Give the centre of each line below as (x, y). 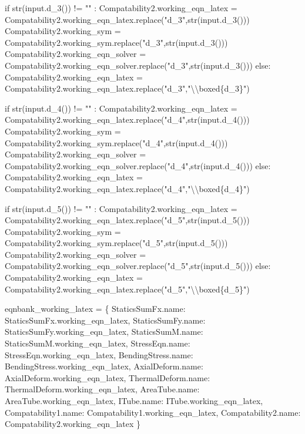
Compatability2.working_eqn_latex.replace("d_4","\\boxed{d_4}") (127, 188)
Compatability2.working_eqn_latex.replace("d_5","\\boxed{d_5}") (127, 289)
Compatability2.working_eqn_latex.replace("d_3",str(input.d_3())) (127, 19)
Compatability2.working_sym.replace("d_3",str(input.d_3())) (116, 42)
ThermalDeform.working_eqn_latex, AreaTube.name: (102, 389)
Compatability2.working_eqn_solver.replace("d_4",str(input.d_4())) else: (138, 165)
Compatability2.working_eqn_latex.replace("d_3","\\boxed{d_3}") (127, 88)
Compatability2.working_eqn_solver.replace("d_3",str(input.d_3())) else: (138, 65)
